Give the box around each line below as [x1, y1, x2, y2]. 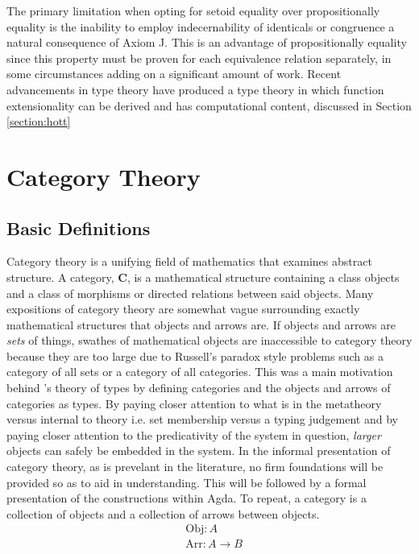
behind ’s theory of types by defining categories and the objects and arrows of [6, 379, 391, 396]
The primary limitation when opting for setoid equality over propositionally [6, 2, 380, 19]
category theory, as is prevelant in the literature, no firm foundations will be [6, 458, 384, 475]
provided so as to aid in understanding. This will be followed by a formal [6, 473, 367, 490]
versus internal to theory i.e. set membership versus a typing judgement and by [6, 411, 398, 428]
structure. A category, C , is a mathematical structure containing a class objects [6, 268, 400, 285]
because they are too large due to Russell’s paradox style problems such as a [6, 347, 384, 364]
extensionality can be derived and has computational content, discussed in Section [6, 97, 412, 114]
